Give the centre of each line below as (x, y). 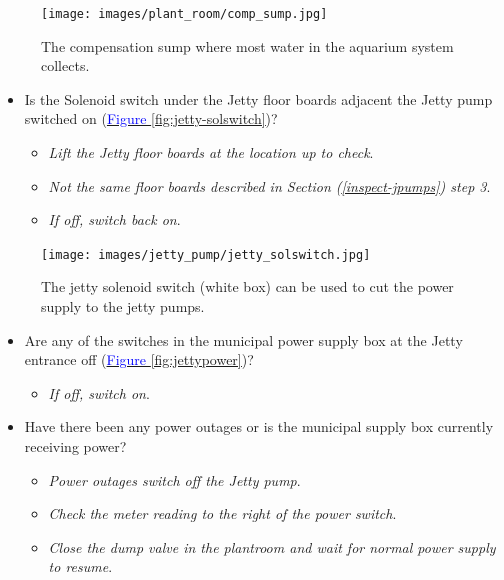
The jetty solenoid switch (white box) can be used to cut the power (247, 286)
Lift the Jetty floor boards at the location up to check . (211, 152)
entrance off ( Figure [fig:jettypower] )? (139, 359)
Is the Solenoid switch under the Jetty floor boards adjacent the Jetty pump (258, 98)
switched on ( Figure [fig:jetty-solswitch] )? (151, 118)
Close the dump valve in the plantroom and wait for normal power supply (272, 546)
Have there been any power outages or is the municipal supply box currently (259, 426)
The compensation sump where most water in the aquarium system (247, 45)
